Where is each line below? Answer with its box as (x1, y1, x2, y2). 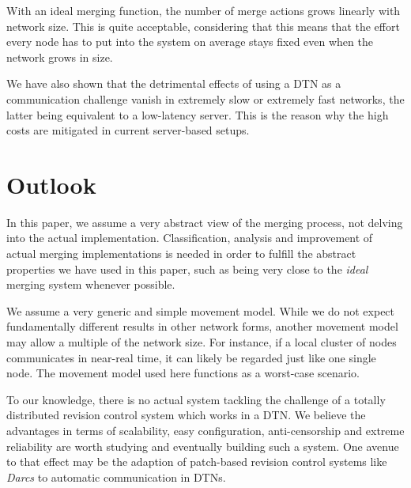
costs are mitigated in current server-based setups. (6, 122, 250, 138)
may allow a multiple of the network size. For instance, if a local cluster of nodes (6, 334, 397, 350)
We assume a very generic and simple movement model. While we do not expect (6, 302, 395, 319)
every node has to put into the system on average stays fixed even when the (6, 33, 373, 50)
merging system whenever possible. (6, 276, 175, 293)
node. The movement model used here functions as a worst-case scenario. (6, 365, 360, 381)
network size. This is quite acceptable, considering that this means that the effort (6, 17, 400, 34)
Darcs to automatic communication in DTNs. (6, 468, 226, 485)
